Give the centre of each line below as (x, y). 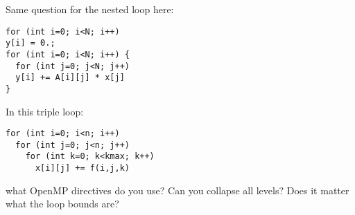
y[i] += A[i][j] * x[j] (70, 78)
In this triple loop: (45, 111)
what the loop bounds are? (62, 204)
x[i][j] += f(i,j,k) (82, 168)
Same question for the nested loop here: (90, 9)
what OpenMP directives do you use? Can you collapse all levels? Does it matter (177, 190)
